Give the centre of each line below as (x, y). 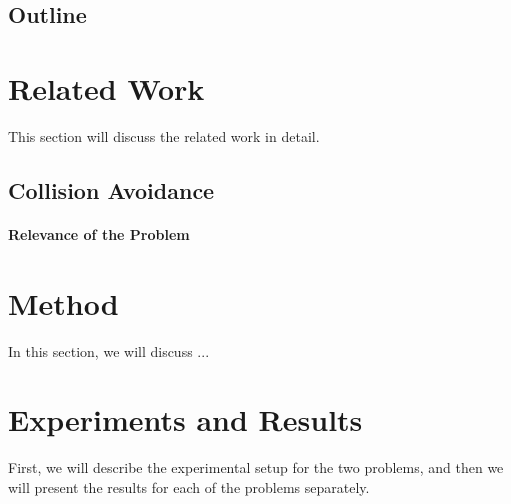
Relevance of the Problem (99, 233)
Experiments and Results (185, 419)
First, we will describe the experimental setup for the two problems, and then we (256, 467)
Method (63, 302)
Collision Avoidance (111, 189)
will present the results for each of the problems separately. (189, 486)
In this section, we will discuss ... (109, 350)
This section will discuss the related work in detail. (164, 135)
